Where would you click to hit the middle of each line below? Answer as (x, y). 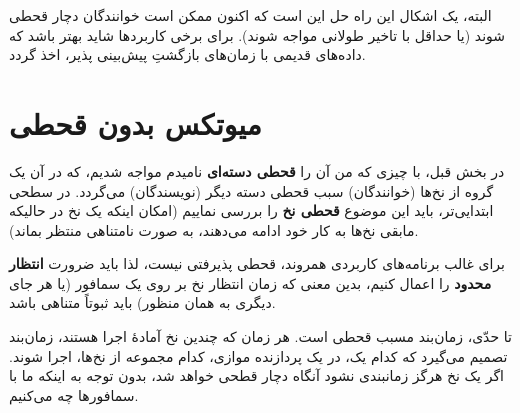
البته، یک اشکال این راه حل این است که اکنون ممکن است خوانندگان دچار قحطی (250, 15)
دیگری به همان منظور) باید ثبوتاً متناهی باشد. (142, 302)
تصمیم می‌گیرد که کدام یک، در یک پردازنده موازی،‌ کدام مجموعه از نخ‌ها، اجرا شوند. (258, 355)
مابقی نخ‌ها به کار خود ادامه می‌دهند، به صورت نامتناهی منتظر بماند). (214, 229)
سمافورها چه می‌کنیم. (74, 394)
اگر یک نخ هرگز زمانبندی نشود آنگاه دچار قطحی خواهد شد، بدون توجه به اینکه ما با (256, 375)
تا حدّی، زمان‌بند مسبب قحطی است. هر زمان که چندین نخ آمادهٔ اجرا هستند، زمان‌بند (260, 336)
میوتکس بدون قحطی (135, 122)
